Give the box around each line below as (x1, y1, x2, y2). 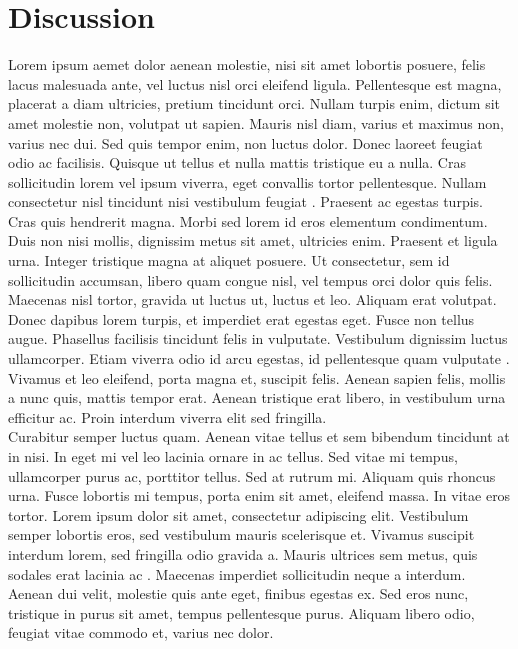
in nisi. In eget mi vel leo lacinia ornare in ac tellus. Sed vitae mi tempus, (8, 446, 458, 466)
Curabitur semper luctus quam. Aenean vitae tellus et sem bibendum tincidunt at (8, 426, 510, 447)
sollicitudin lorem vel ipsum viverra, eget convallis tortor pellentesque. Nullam (8, 171, 487, 192)
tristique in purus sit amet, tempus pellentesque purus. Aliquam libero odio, (8, 602, 475, 623)
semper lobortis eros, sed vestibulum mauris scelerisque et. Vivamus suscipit (8, 524, 475, 545)
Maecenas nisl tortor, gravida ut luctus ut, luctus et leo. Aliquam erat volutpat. (8, 289, 497, 310)
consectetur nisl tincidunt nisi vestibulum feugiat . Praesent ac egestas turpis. (8, 191, 483, 212)
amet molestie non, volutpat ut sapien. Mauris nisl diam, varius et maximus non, (8, 112, 504, 133)
